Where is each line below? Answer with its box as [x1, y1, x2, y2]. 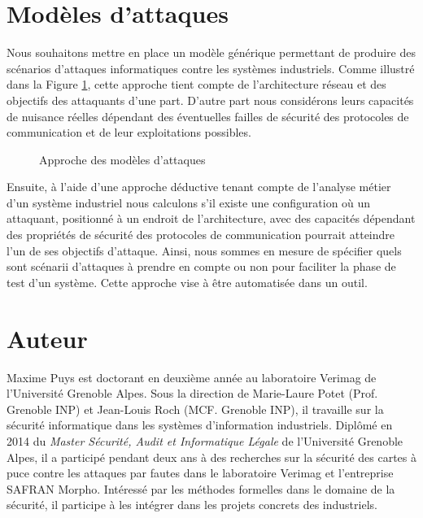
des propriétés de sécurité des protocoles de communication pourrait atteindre [7, 226, 395, 243]
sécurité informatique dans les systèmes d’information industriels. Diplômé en [7, 416, 393, 433]
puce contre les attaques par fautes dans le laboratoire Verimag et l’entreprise [7, 464, 394, 481]
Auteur [7, 321, 88, 355]
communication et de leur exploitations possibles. [7, 124, 251, 141]
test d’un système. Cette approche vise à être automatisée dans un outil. [7, 273, 368, 290]
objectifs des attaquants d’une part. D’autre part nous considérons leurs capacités [7, 91, 414, 108]
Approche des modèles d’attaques [39, 150, 206, 168]
